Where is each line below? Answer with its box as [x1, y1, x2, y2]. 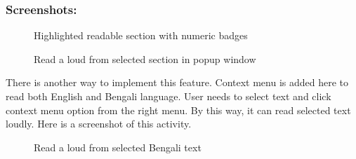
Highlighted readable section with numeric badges [34, 28, 248, 43]
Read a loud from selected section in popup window [34, 51, 256, 66]
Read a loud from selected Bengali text [34, 139, 202, 154]
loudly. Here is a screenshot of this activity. [6, 116, 192, 131]
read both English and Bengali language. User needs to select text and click [6, 89, 331, 103]
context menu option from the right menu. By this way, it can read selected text [6, 102, 351, 117]
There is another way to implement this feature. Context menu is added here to [6, 75, 349, 90]
